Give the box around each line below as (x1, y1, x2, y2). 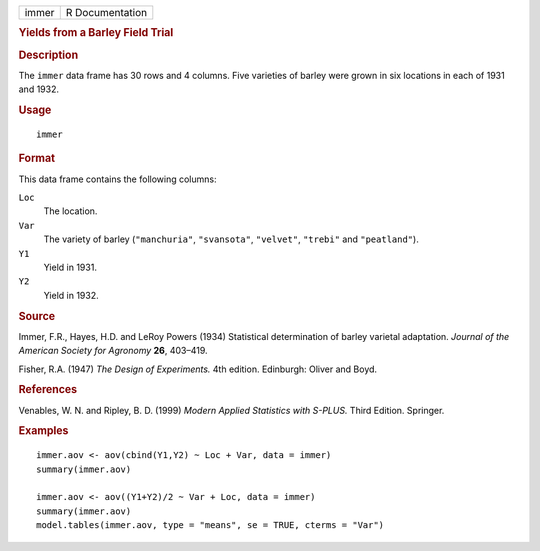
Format (18, 151, 55, 165)
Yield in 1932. (43, 289, 99, 301)
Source (18, 309, 56, 323)
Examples (18, 424, 69, 438)
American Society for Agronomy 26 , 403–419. (18, 345, 209, 357)
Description (18, 48, 79, 62)
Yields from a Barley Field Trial (18, 26, 174, 40)
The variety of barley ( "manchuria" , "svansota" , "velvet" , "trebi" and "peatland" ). (43, 233, 419, 245)
